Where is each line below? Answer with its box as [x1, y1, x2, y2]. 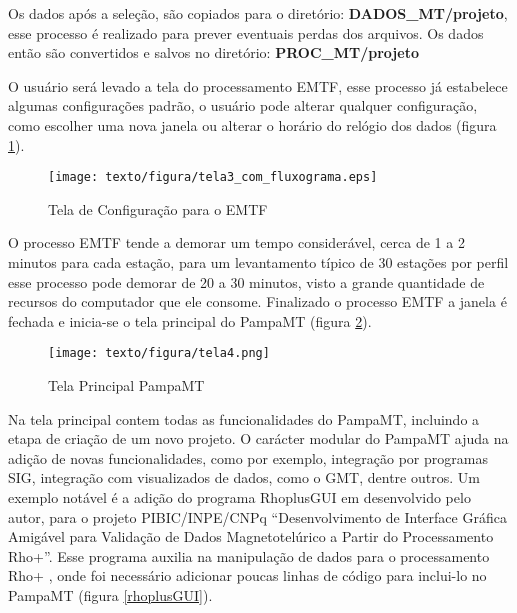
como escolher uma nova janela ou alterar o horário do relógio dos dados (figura [8, 114, 497, 135]
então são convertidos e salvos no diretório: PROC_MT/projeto [8, 42, 419, 63]
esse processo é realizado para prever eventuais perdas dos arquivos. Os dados [8, 22, 484, 43]
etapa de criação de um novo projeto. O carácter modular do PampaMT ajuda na [8, 428, 509, 449]
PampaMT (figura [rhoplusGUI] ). [8, 584, 213, 605]
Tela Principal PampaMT [48, 375, 205, 396]
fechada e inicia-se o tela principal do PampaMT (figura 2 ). [8, 310, 372, 331]
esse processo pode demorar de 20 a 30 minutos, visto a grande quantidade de [8, 271, 485, 292]
